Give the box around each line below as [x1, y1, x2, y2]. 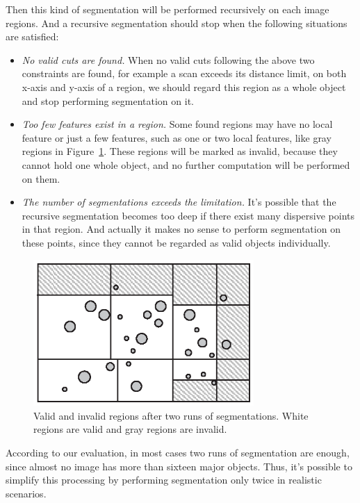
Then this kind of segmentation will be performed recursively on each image [6, 2, 329, 16]
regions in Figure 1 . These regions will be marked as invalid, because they [22, 144, 338, 158]
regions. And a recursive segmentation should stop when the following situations [6, 15, 347, 30]
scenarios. [6, 486, 47, 500]
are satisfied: [6, 29, 59, 44]
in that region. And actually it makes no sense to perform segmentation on [22, 222, 341, 236]
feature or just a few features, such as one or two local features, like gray [22, 130, 332, 145]
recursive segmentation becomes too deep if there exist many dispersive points [22, 208, 354, 222]
